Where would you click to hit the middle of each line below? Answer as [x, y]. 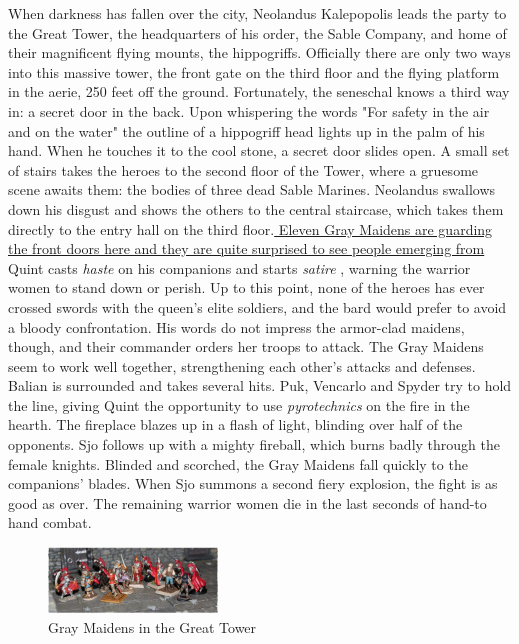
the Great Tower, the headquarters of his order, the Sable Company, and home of [257, 32]
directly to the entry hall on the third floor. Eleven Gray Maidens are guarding [250, 228]
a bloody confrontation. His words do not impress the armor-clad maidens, [236, 326]
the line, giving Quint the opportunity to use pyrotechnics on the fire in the [239, 404]
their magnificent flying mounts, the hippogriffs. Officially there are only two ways [259, 52]
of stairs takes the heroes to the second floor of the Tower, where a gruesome [243, 169]
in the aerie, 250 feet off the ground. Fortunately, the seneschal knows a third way [259, 91]
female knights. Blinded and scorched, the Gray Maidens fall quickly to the [238, 463]
